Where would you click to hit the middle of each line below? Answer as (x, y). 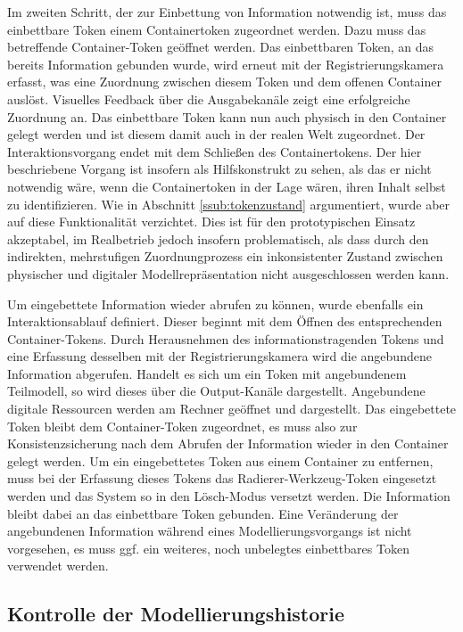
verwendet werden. (58, 566)
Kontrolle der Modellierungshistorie (176, 614)
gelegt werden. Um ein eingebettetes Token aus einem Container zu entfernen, (220, 460)
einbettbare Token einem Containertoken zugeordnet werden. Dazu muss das (217, 29)
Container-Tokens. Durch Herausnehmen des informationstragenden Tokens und (226, 338)
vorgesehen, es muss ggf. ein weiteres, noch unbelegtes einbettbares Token (208, 548)
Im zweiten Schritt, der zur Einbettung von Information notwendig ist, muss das (227, 12)
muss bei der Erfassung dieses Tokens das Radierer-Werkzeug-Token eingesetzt (222, 478)
